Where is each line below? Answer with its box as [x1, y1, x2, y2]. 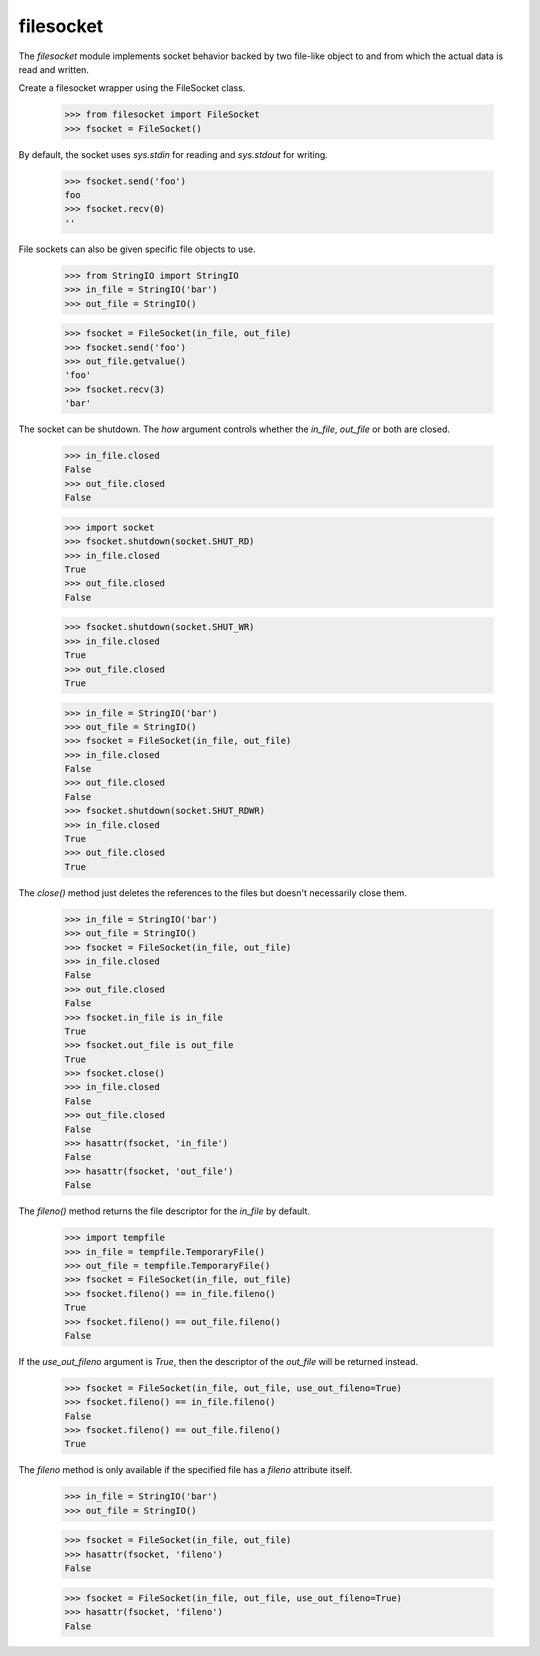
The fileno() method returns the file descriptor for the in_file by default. [18, 1205, 310, 1217]
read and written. [18, 63, 90, 75]
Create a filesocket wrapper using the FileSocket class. [18, 82, 246, 94]
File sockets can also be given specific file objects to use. [18, 243, 257, 255]
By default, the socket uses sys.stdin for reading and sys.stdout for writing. [18, 148, 329, 160]
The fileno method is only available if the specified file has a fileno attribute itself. [18, 1464, 353, 1476]
